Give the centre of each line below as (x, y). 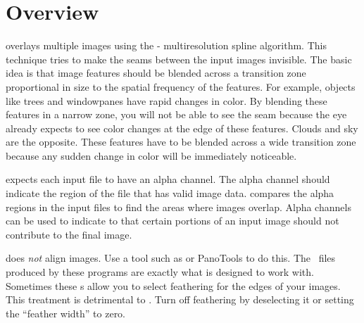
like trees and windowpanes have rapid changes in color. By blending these (167, 100)
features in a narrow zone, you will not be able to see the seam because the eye (176, 114)
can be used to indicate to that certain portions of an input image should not (172, 221)
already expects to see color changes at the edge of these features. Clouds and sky (182, 128)
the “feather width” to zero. (66, 313)
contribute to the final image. (69, 234)
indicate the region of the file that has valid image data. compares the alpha (170, 193)
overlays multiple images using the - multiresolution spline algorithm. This (166, 45)
